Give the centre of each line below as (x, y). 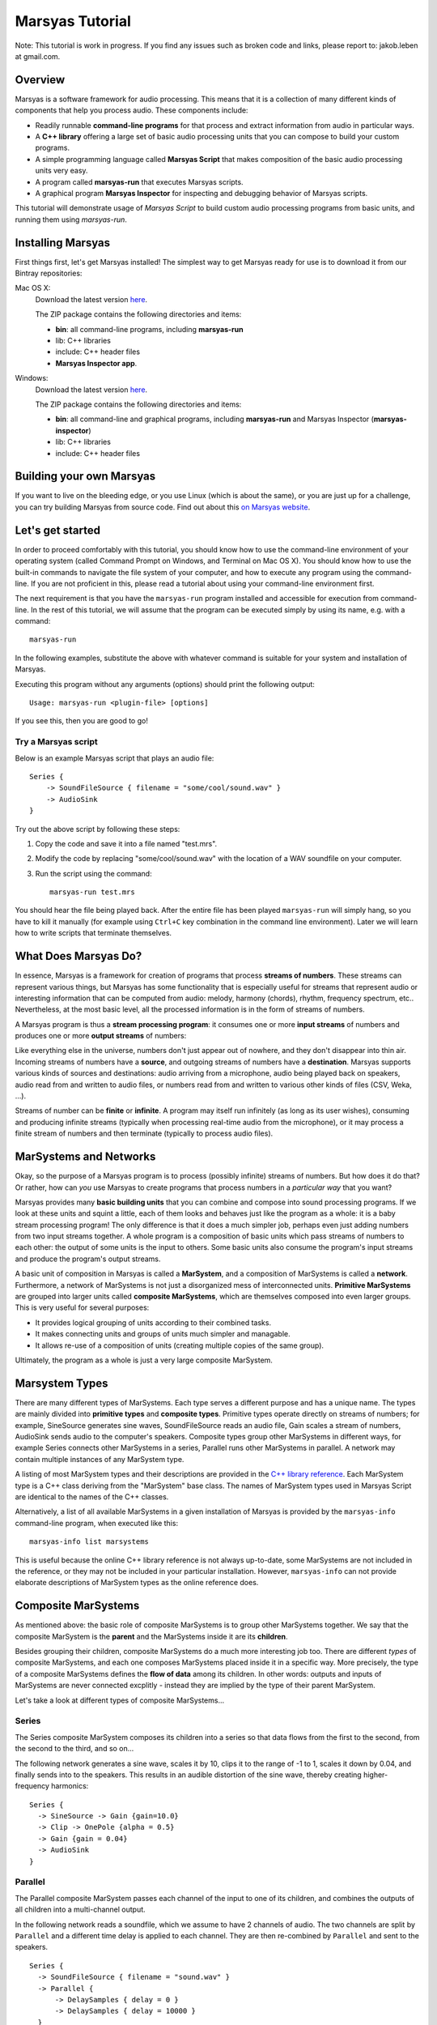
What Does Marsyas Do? (78, 956)
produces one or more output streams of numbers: (101, 1036)
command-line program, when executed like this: (96, 1523)
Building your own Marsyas (85, 477)
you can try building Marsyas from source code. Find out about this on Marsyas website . (163, 507)
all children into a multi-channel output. (80, 1910)
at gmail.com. (38, 56)
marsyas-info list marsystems (89, 1542)
